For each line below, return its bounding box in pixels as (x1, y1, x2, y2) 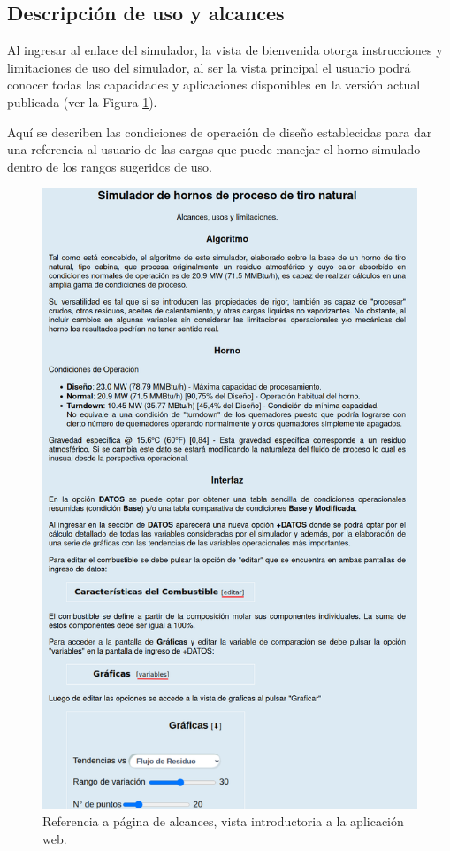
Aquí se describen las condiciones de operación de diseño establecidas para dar (7, 122, 432, 141)
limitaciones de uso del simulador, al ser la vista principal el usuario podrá (7, 58, 411, 76)
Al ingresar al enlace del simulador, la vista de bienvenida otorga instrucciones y (7, 41, 443, 59)
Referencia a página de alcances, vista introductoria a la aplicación (42, 812, 404, 831)
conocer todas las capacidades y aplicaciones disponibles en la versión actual (7, 75, 421, 94)
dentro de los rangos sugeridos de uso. (7, 157, 212, 175)
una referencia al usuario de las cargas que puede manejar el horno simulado (7, 140, 421, 159)
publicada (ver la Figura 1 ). (7, 92, 157, 111)
